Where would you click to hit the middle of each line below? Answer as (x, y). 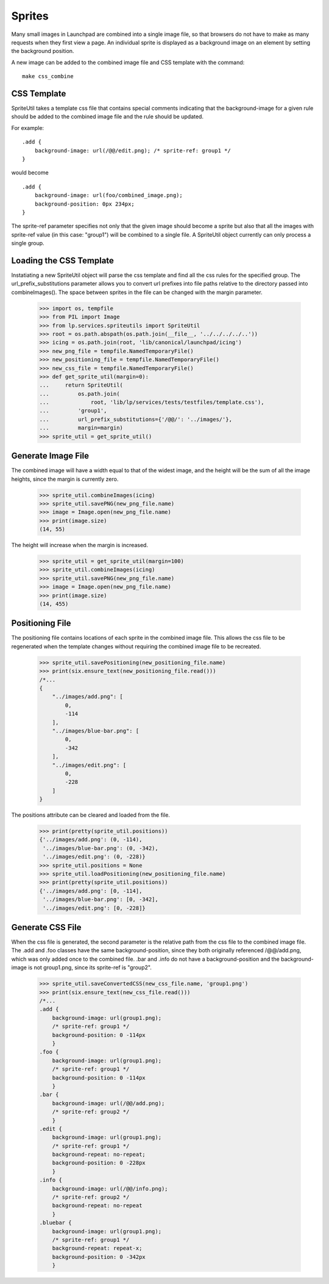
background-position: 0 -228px (99, 1163)
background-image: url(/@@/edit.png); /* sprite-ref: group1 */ (133, 150)
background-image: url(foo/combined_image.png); (108, 195)
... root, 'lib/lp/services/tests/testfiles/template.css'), (152, 402)
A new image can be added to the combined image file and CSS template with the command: (128, 62)
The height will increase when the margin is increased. (80, 545)
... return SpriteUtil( (81, 385)
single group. (28, 243)
